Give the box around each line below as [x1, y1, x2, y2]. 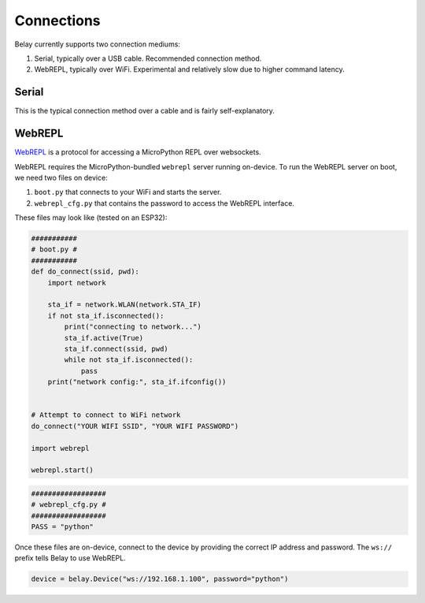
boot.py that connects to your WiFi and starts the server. [34, 188, 222, 197]
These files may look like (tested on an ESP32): [14, 213, 168, 222]
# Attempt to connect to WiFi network [31, 411, 181, 419]
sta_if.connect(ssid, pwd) [64, 344, 168, 353]
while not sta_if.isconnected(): [64, 355, 194, 364]
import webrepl [31, 444, 90, 452]
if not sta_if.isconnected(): [47, 311, 164, 320]
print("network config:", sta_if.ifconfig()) [47, 378, 227, 386]
